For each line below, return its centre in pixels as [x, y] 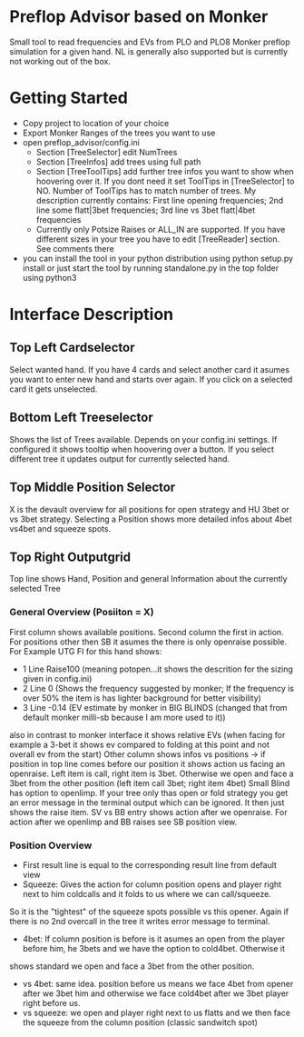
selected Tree [35, 589]
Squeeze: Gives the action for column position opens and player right [152, 884]
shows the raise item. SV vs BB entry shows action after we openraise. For [148, 812]
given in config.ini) [57, 678]
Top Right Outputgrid [70, 557]
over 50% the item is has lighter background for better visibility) [142, 698]
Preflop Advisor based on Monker [139, 17]
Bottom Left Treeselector [81, 418]
